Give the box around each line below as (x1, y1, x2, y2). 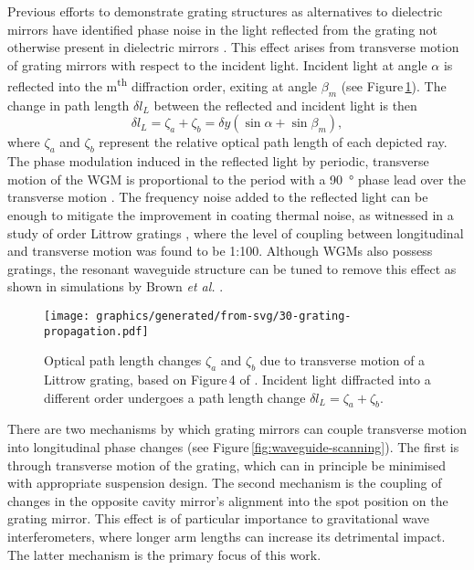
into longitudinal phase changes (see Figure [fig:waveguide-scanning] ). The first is (7, 438, 459, 457)
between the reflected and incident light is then (153, 95, 417, 114)
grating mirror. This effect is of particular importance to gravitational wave (7, 509, 430, 528)
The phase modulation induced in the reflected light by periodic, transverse (7, 152, 429, 171)
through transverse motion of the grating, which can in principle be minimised (7, 455, 446, 474)
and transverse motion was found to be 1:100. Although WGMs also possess (7, 241, 433, 260)
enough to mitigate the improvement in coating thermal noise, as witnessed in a (7, 206, 454, 224)
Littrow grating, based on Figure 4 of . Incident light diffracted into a (44, 370, 431, 389)
